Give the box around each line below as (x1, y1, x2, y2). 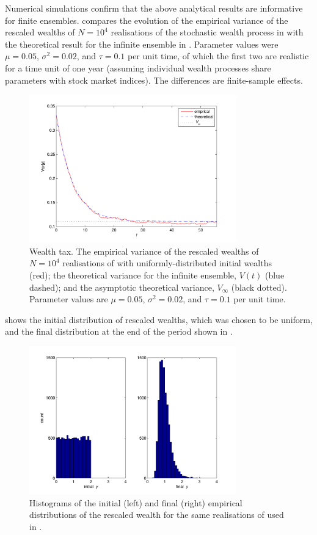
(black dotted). (231, 280, 287, 293)
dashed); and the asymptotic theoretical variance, (29, 280, 214, 293)
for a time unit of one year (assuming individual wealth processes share (5, 61, 271, 74)
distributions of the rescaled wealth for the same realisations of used (29, 508, 284, 521)
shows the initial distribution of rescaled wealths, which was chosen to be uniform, (5, 313, 313, 326)
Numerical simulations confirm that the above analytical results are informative (5, 2, 303, 14)
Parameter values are (29, 293, 108, 305)
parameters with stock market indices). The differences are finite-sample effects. (5, 73, 303, 86)
